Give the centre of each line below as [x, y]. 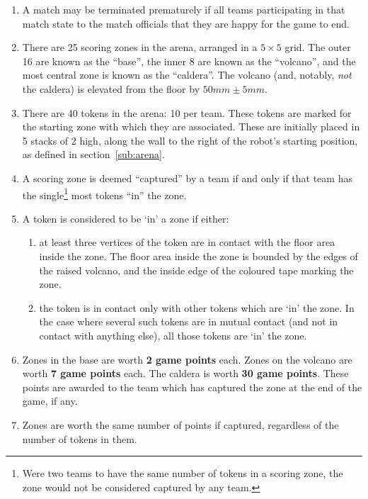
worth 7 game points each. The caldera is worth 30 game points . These [185, 373]
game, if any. [50, 401]
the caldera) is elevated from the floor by [111, 88]
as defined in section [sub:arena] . [93, 154]
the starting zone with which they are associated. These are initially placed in [191, 127]
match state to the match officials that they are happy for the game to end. [186, 23]
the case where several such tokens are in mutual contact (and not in [189, 321]
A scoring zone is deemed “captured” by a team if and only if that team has [187, 178]
